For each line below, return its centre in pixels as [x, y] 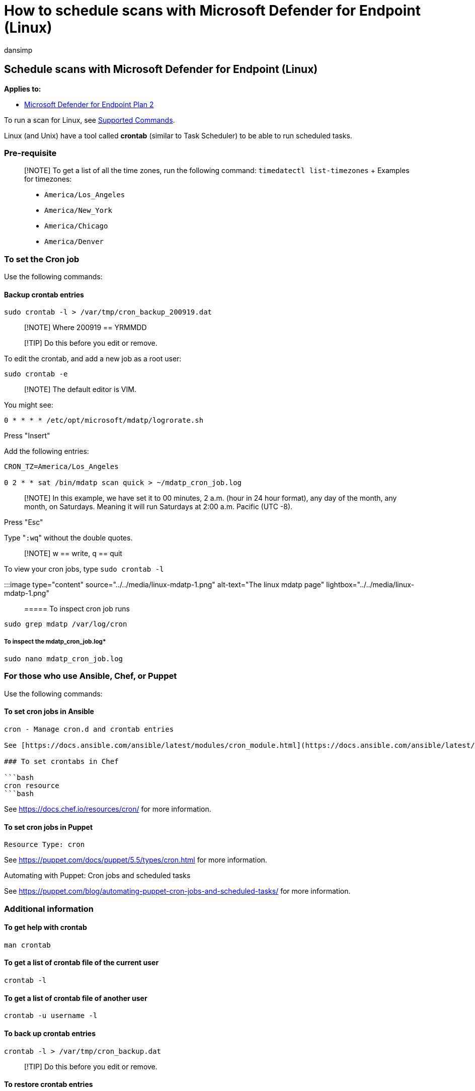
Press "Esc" [24, 522]
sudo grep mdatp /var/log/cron [66, 624]
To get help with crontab [46, 927]
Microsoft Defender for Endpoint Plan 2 [89, 104]
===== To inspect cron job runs [77, 609]
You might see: [29, 405]
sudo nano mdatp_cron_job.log [64, 659]
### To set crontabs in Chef [61, 762]
